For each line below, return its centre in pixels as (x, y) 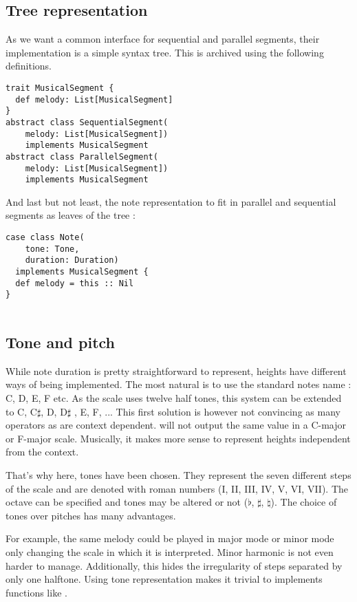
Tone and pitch (60, 342)
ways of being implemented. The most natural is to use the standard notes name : (178, 384)
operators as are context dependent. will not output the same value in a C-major (176, 425)
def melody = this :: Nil (75, 283)
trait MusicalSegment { (60, 88)
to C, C (21, 411)
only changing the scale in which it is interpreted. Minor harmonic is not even (170, 552)
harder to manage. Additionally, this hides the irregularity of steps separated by (174, 565)
